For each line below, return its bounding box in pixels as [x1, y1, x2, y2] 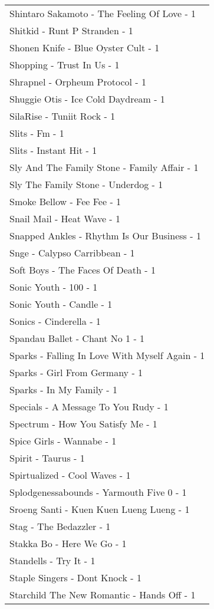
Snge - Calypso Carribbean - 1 [9, 246, 135, 259]
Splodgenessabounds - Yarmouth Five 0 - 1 [9, 485, 187, 499]
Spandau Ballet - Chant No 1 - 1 [9, 331, 145, 345]
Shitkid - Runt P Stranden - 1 [9, 24, 133, 37]
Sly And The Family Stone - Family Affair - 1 [9, 160, 199, 174]
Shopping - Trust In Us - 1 [9, 58, 120, 71]
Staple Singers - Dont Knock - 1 [9, 571, 141, 584]
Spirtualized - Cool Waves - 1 [9, 468, 131, 482]
